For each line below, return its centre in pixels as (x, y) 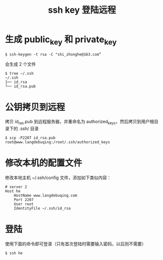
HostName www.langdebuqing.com (46, 196)
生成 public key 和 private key (61, 40)
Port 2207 (24, 200)
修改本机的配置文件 (44, 163)
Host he (13, 191)
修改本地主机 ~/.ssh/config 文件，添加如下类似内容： (58, 178)
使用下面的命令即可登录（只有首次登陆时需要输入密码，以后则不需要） (76, 244)
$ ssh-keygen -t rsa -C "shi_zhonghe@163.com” (53, 54)
